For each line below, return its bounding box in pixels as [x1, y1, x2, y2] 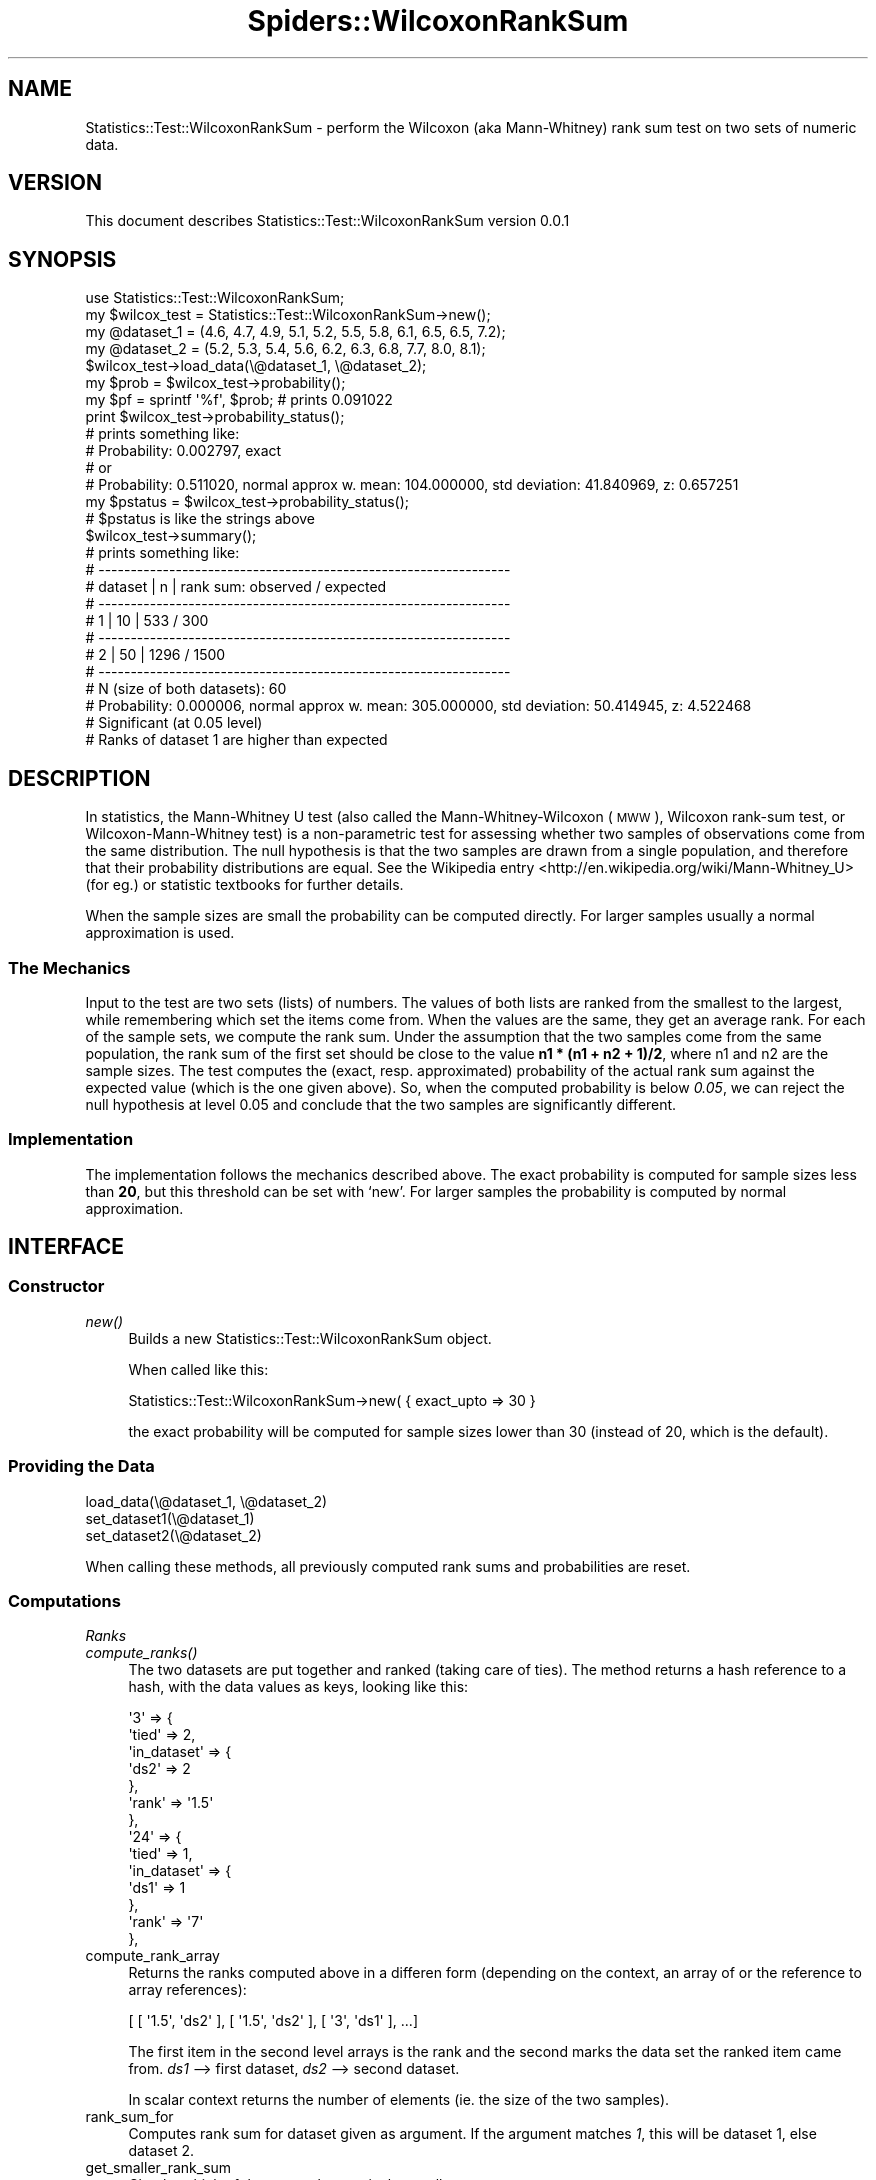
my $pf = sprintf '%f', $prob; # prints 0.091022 [85, 391, 393, 409]
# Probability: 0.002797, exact [85, 442, 282, 460]
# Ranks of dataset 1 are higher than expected [85, 731, 388, 749]
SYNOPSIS [8, 246, 117, 272]
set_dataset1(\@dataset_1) [85, 1509, 255, 1527]
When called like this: [128, 1360, 269, 1378]
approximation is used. [85, 924, 235, 942]
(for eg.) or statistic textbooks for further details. [85, 876, 404, 894]
